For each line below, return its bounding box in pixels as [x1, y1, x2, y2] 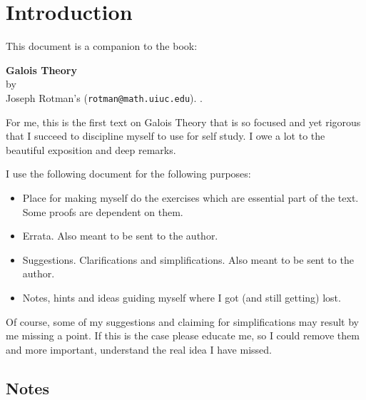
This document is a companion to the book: [6, 39, 198, 53]
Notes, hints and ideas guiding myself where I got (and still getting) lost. [22, 289, 341, 304]
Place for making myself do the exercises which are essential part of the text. [22, 190, 359, 205]
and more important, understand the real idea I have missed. [6, 342, 272, 357]
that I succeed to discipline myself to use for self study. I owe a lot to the [6, 128, 325, 143]
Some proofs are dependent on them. [22, 204, 183, 219]
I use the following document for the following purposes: [6, 166, 251, 181]
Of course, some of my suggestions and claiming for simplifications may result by [6, 314, 359, 329]
